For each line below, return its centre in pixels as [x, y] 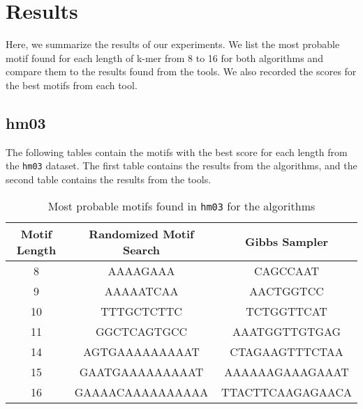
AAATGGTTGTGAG [287, 331]
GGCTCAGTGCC [141, 331]
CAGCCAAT [287, 270]
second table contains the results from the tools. [109, 179]
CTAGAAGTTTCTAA [287, 351]
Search [141, 249]
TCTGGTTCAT [287, 311]
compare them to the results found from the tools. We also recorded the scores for [181, 71]
